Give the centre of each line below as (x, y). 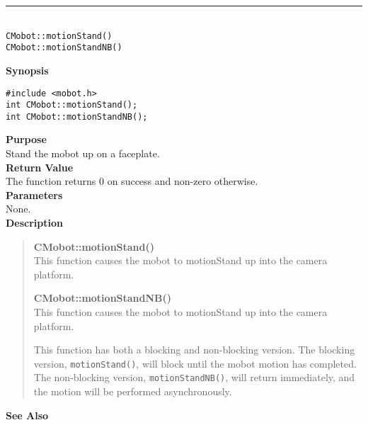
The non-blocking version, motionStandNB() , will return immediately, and (194, 377)
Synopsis (27, 70)
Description (35, 223)
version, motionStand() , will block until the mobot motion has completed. (195, 363)
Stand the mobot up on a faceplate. (83, 153)
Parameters (34, 194)
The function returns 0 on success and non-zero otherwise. (132, 181)
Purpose (26, 139)
